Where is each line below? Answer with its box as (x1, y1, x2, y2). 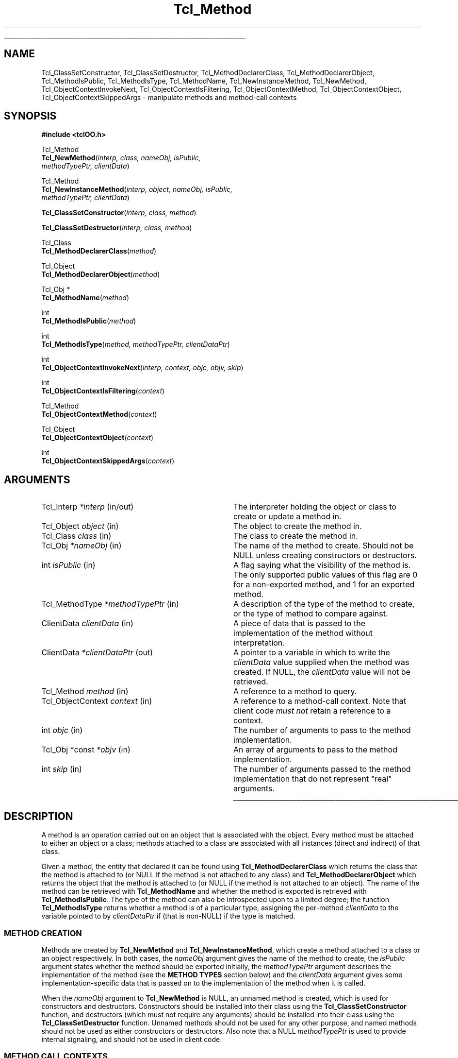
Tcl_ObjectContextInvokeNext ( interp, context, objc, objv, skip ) (41, 363, 244, 372)
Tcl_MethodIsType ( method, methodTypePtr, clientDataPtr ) (41, 340, 230, 349)
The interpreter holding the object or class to (233, 502, 396, 512)
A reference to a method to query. (233, 686, 357, 697)
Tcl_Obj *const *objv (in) (41, 745, 131, 755)
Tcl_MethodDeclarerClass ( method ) (41, 247, 157, 256)
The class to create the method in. (233, 531, 358, 541)
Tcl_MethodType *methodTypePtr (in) (41, 599, 179, 609)
